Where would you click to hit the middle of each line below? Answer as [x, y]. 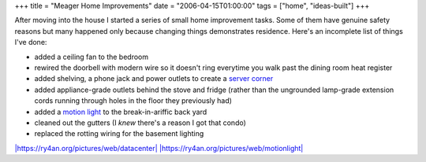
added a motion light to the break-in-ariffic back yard [121, 112]
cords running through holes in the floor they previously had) [133, 101]
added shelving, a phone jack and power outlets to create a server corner [154, 79]
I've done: [31, 42]
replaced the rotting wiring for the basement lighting [119, 134]
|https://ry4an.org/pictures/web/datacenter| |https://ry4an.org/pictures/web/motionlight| [159, 148]
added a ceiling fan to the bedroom [92, 57]
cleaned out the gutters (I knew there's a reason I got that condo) [140, 123]
